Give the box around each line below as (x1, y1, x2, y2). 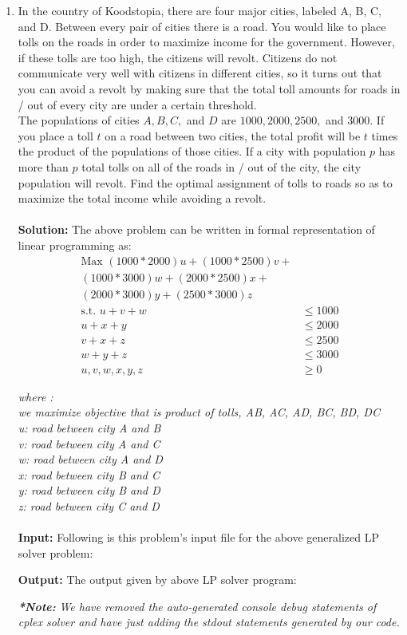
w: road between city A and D (18, 451, 163, 467)
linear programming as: (18, 236, 132, 253)
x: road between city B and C (18, 466, 160, 483)
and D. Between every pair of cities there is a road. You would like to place (18, 18, 386, 34)
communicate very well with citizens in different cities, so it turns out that (18, 65, 382, 81)
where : (18, 388, 53, 404)
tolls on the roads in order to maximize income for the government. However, (18, 34, 395, 50)
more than (18, 158, 69, 175)
